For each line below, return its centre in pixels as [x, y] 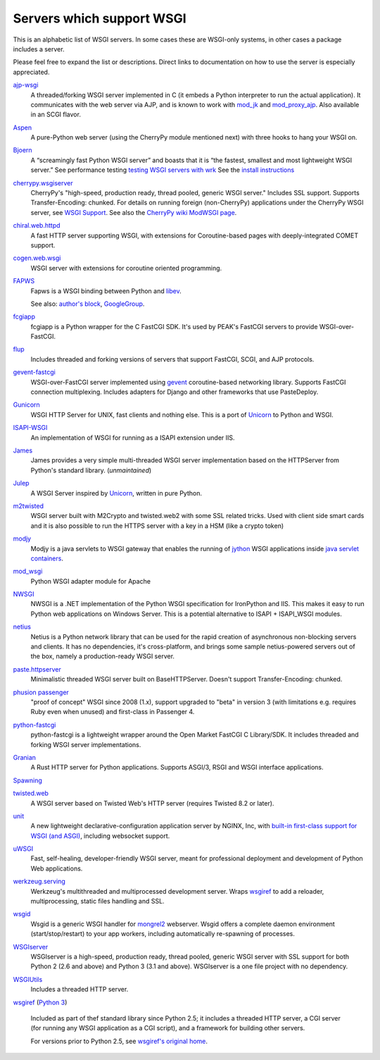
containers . [47, 558]
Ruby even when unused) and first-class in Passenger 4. [113, 712]
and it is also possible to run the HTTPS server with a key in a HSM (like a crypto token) [157, 526]
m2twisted [28, 506]
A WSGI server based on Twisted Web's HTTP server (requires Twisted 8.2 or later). [152, 803]
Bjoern [23, 150]
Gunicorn [26, 405]
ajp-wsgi [26, 85]
